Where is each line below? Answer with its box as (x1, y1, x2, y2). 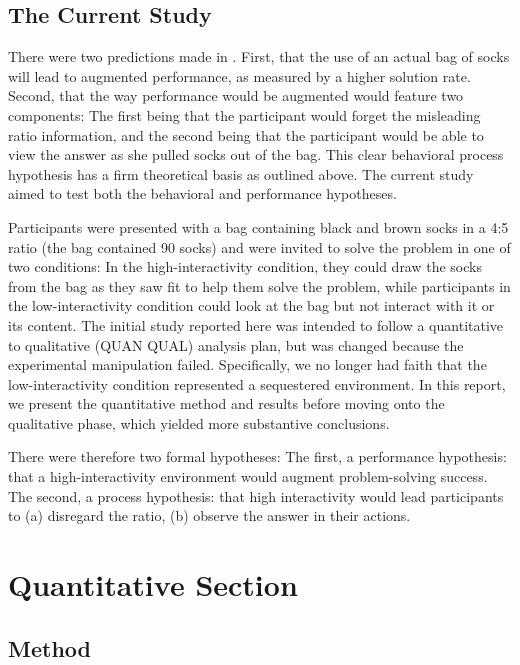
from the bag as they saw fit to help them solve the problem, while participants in (8, 275, 511, 296)
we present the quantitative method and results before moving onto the (8, 393, 445, 414)
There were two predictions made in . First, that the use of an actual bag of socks (8, 46, 510, 67)
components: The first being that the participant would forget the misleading (8, 104, 481, 125)
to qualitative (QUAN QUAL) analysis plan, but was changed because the (8, 334, 464, 355)
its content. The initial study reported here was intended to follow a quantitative (8, 314, 504, 335)
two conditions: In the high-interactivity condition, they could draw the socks (8, 256, 482, 277)
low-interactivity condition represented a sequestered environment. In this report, (8, 373, 506, 394)
